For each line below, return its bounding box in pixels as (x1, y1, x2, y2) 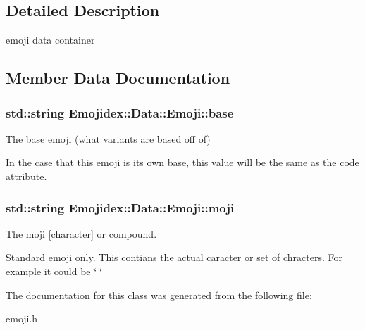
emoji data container (6, 32, 95, 47)
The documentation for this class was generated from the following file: (6, 287, 312, 302)
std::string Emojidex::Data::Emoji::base (6, 103, 234, 121)
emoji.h (6, 311, 38, 326)
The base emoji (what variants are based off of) (6, 131, 211, 146)
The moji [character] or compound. (6, 226, 157, 241)
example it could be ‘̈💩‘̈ (6, 263, 102, 278)
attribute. (6, 168, 47, 183)
